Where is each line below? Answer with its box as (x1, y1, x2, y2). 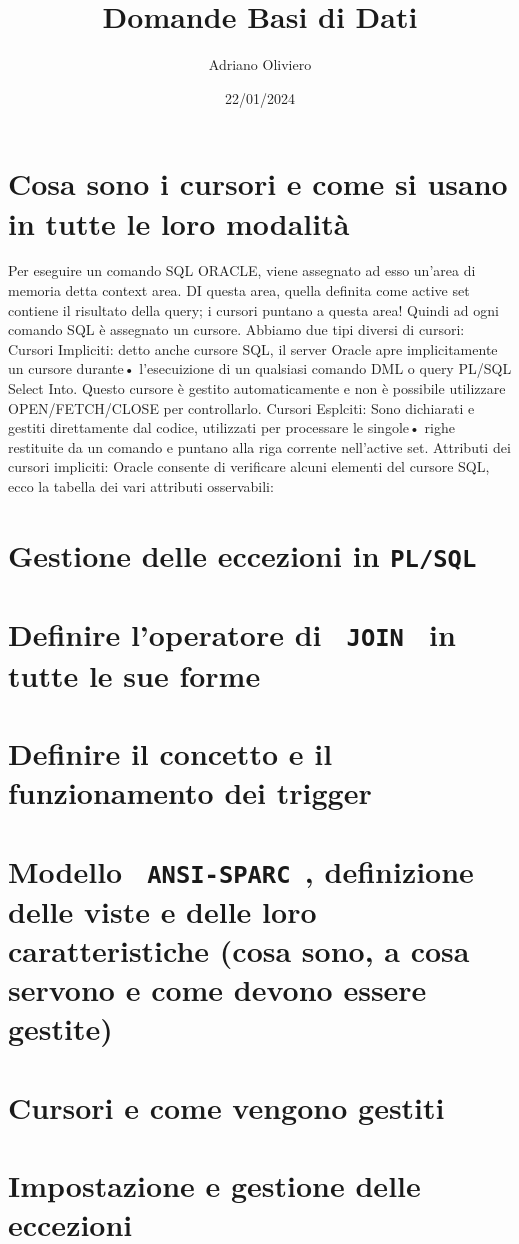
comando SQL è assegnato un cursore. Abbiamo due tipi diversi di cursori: (8, 319, 465, 340)
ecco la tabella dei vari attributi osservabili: (8, 475, 274, 496)
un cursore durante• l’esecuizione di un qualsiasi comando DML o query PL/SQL (8, 358, 512, 379)
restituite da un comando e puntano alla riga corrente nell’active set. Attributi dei (8, 436, 511, 457)
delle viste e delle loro (8, 890, 317, 931)
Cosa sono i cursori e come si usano (8, 163, 508, 204)
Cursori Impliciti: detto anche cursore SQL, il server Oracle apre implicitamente (8, 338, 498, 359)
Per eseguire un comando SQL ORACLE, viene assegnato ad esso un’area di (8, 260, 476, 281)
